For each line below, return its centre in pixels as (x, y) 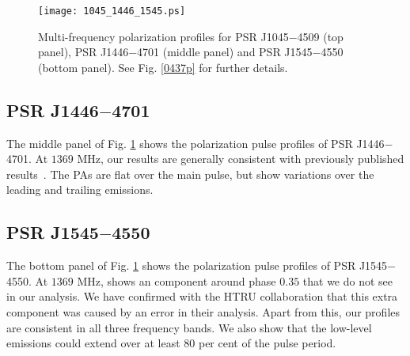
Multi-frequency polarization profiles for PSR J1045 (163, 36)
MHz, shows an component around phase (177, 280)
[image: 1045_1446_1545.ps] (112, 11)
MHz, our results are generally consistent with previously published (241, 159)
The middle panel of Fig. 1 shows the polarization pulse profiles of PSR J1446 (196, 143)
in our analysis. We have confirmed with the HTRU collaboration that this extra (202, 296)
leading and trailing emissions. (80, 189)
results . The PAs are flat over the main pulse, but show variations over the (190, 174)
